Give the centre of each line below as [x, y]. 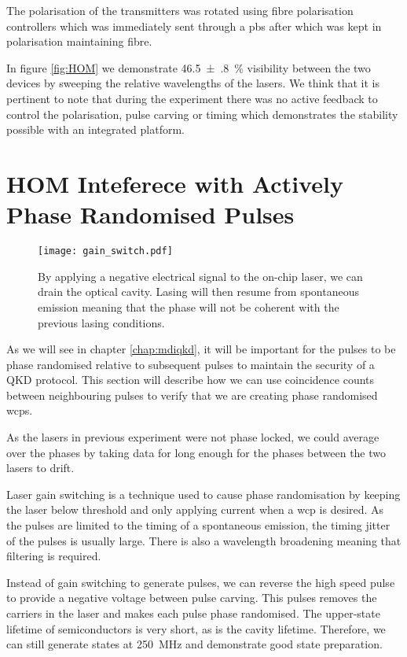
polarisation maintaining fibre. [79, 41]
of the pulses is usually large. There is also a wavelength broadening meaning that [204, 540]
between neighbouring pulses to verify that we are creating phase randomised [192, 395]
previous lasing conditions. [101, 322]
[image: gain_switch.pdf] [105, 251]
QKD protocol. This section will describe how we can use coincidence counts [191, 380]
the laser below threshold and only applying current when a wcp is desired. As [195, 509]
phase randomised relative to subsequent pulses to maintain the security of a [191, 364]
